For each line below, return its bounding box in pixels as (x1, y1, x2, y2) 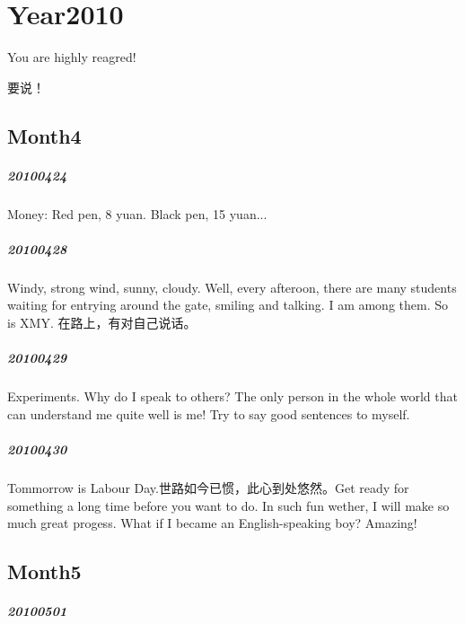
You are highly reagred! (7, 48, 136, 66)
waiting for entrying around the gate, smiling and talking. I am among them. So (7, 295, 449, 314)
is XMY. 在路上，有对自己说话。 (7, 313, 197, 331)
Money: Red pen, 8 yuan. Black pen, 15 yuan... (7, 204, 268, 223)
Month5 (7, 558, 82, 585)
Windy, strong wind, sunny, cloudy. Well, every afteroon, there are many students (7, 277, 457, 296)
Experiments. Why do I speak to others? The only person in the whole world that (7, 387, 458, 406)
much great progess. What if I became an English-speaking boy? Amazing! (7, 514, 417, 532)
